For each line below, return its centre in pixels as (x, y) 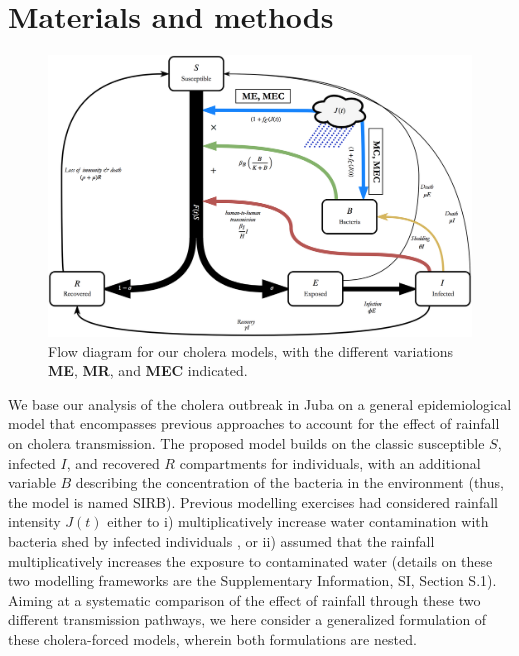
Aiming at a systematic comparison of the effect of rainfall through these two (244, 599)
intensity (34, 521)
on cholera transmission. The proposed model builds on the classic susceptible (246, 443)
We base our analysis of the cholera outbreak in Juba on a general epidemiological (260, 403)
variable (32, 482)
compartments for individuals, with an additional (330, 462)
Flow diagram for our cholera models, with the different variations (251, 350)
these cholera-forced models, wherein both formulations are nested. (212, 639)
